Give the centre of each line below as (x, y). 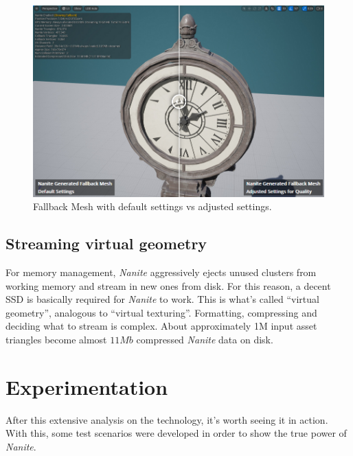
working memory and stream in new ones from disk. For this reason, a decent (168, 285)
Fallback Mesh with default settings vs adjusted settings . (152, 206)
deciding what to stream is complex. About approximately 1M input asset (161, 326)
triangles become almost (56, 339)
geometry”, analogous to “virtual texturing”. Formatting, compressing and (161, 312)
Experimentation (87, 386)
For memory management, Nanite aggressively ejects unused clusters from (161, 272)
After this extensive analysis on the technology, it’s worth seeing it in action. (167, 419)
